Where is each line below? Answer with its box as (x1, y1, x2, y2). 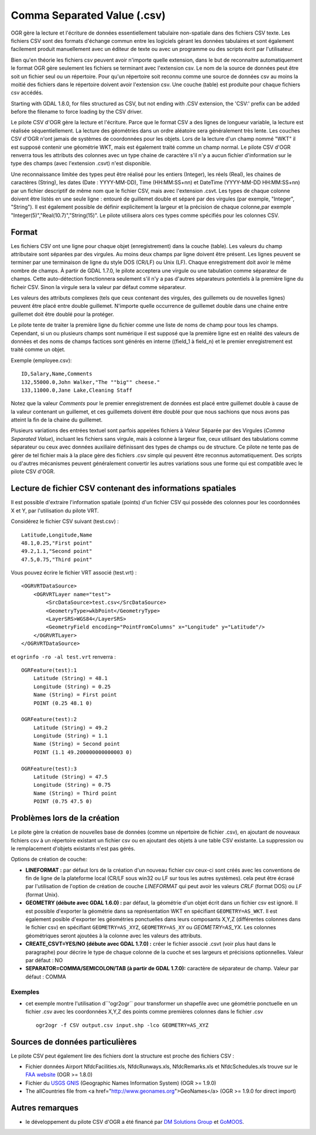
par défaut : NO (25, 956, 63, 964)
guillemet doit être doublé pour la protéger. (11, 311, 114, 318)
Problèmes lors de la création (11, 813, 120, 823)
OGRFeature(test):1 (21, 667, 77, 674)
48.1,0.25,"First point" (21, 539, 92, 546)
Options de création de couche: (11, 856, 87, 863)
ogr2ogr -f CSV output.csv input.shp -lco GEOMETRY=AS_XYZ (36, 1022, 209, 1028)
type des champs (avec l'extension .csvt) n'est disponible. (11, 160, 152, 167)
